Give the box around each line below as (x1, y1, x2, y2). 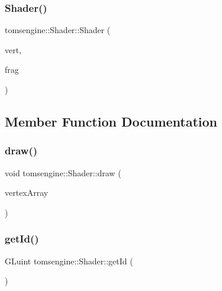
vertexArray (5, 186, 49, 199)
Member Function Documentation (5, 112, 218, 130)
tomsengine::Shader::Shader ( (5, 24, 111, 36)
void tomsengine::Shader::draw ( (5, 166, 121, 179)
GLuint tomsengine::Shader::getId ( (5, 254, 133, 267)
